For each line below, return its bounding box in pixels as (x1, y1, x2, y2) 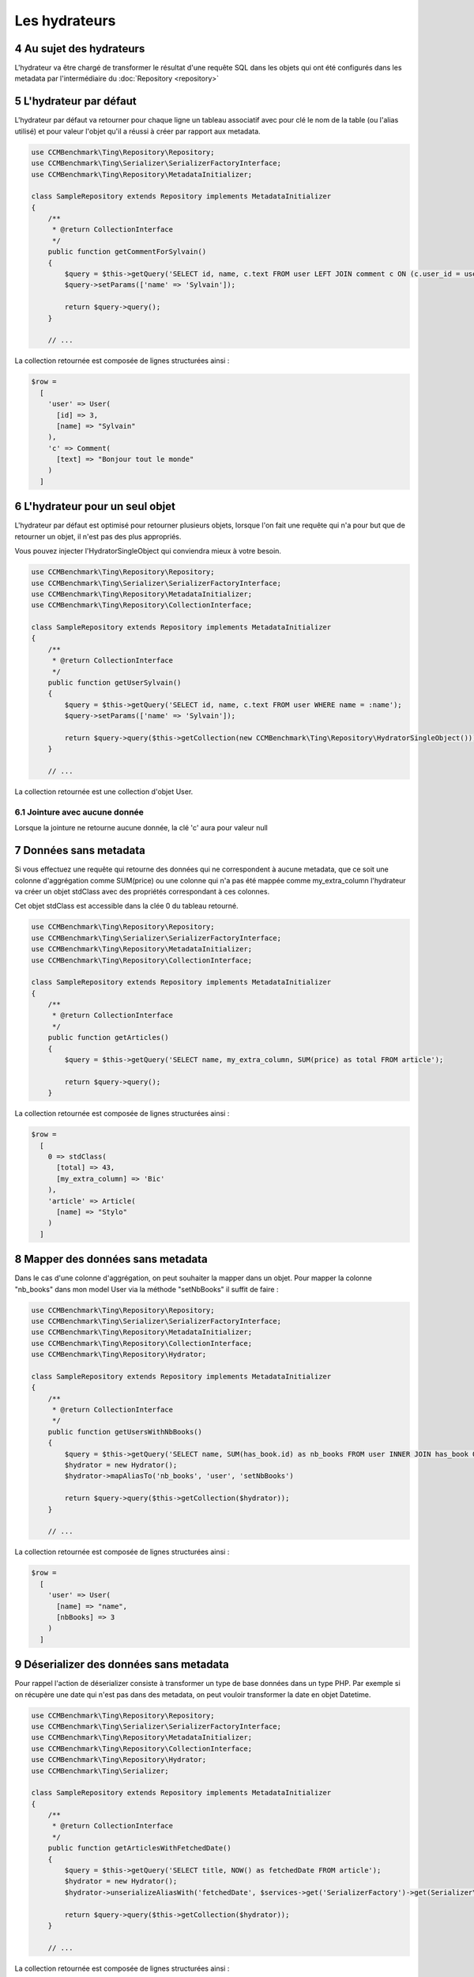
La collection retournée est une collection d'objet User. (14, 787, 194, 796)
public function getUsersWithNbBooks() (47, 1427, 203, 1436)
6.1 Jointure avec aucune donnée (14, 807, 144, 818)
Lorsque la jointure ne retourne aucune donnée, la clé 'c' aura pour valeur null (14, 823, 268, 833)
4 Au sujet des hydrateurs (14, 42, 145, 55)
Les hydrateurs (14, 12, 116, 29)
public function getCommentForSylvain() (47, 248, 207, 256)
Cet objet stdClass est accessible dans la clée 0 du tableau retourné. (14, 902, 239, 911)
